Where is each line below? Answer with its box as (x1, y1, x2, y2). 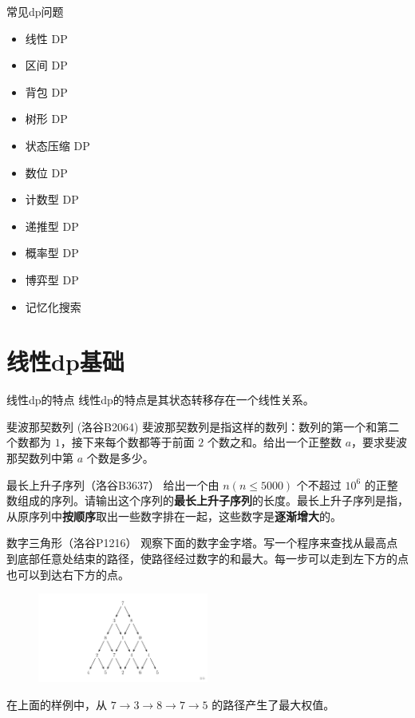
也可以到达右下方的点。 (6, 565, 129, 582)
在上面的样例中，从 (6, 696, 107, 712)
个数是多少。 (86, 450, 154, 466)
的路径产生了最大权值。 (211, 696, 335, 712)
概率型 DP (25, 244, 79, 261)
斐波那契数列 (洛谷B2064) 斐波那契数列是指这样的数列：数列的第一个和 (6, 418, 377, 434)
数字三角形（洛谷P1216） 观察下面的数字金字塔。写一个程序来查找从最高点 (6, 534, 398, 551)
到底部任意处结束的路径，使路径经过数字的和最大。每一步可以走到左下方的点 (6, 550, 409, 566)
